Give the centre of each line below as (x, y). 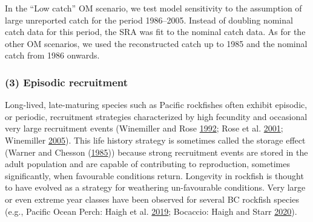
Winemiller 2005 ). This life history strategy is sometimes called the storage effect (155, 140)
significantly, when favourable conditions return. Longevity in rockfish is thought (154, 175)
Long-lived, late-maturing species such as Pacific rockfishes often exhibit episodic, (156, 105)
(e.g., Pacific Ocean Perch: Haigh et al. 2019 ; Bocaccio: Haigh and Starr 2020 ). (151, 211)
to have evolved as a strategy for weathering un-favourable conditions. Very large (155, 187)
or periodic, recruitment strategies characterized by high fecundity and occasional (156, 116)
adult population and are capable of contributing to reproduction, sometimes (147, 164)
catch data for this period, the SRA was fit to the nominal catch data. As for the (155, 32)
